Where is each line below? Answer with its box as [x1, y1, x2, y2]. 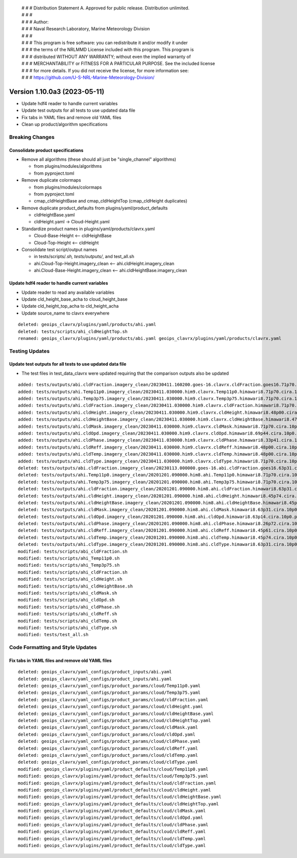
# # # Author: [21, 19, 49, 25]
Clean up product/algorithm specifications [21, 121, 108, 127]
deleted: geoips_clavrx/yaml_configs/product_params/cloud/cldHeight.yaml [18, 704, 203, 710]
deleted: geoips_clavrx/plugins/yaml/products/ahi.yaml [18, 322, 156, 328]
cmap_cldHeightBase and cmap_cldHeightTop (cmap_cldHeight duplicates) [34, 198, 188, 204]
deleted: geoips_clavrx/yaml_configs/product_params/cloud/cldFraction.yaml [18, 697, 209, 702]
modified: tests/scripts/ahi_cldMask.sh [18, 590, 117, 595]
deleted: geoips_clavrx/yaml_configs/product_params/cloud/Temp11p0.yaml [18, 683, 201, 689]
